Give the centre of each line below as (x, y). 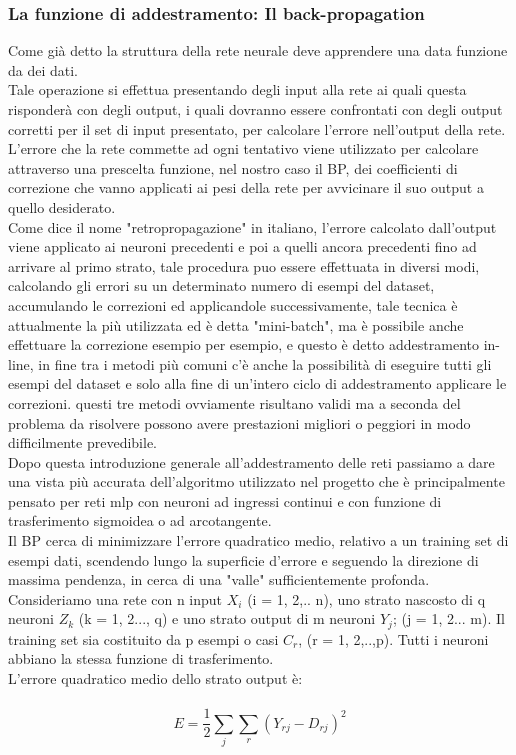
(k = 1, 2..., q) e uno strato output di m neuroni (227, 618)
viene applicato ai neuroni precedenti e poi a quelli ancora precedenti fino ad (242, 246)
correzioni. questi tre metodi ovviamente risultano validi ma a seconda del (234, 402)
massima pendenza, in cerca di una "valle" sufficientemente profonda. (219, 579)
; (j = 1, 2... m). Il (448, 618)
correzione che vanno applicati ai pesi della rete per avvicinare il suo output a (246, 187)
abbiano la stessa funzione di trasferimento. (141, 658)
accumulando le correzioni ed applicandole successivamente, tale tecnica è (233, 304)
